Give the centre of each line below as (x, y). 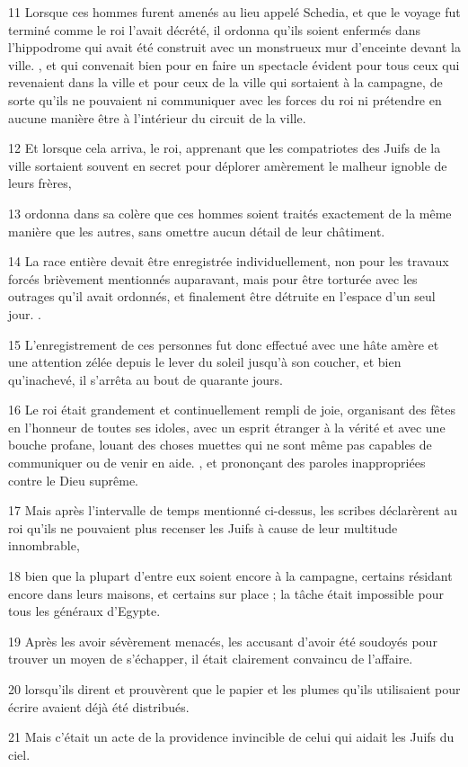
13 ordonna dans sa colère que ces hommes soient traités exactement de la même (230, 213)
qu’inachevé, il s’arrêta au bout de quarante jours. (146, 379)
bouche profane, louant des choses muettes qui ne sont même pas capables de (220, 445)
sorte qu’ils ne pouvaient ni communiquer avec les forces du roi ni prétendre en (225, 99)
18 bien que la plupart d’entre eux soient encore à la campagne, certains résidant (230, 576)
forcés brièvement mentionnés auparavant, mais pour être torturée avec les (213, 278)
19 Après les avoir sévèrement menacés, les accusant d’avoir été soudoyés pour (223, 641)
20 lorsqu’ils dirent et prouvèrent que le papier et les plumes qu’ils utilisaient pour (234, 689)
